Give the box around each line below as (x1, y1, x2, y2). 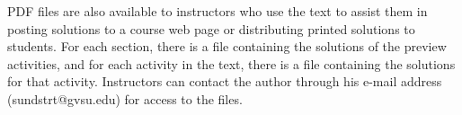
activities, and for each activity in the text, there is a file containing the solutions (7, 54, 456, 73)
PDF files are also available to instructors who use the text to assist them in (7, 2, 428, 20)
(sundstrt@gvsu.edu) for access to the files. (7, 89, 243, 108)
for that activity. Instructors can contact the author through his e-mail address (7, 72, 442, 91)
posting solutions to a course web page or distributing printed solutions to (7, 19, 415, 38)
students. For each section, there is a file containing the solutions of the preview (7, 37, 447, 56)
